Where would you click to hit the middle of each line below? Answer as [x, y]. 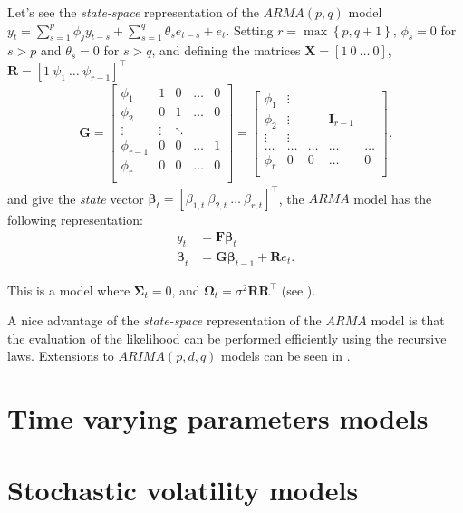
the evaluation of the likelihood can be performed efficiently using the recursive [227, 338]
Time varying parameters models [218, 418]
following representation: [75, 220]
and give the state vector [76, 198]
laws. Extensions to [61, 356]
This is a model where [69, 290]
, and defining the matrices [226, 50]
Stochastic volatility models [183, 489]
